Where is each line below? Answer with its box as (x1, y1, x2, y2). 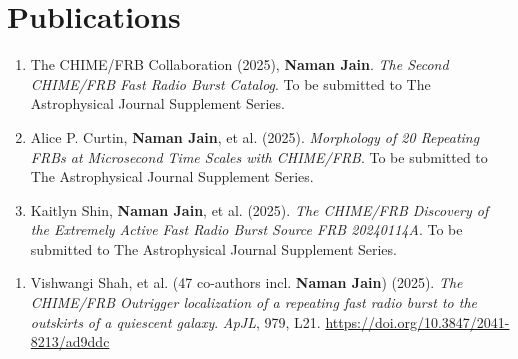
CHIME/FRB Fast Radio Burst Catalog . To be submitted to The (30, 73, 431, 94)
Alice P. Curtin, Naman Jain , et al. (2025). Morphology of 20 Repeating (30, 126, 480, 147)
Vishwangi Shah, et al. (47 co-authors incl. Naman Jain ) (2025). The (30, 272, 463, 293)
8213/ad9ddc (30, 331, 110, 352)
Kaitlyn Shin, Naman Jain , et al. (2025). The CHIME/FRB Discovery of (30, 199, 489, 220)
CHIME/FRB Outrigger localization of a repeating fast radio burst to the (30, 292, 478, 313)
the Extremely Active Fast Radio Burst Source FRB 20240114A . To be (30, 219, 463, 240)
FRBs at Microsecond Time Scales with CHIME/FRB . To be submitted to (30, 146, 488, 167)
